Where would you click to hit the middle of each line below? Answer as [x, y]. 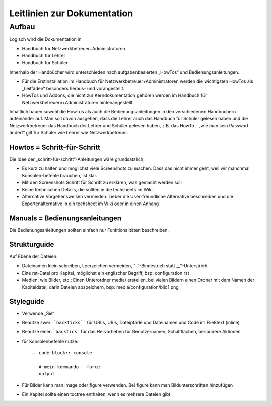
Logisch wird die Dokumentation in [45, 39]
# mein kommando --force [69, 367]
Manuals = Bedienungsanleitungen [65, 218]
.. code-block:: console [61, 353]
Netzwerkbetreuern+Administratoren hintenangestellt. [78, 102]
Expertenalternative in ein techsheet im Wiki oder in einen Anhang [90, 204]
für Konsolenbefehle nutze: [50, 341]
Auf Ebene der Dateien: [33, 256]
